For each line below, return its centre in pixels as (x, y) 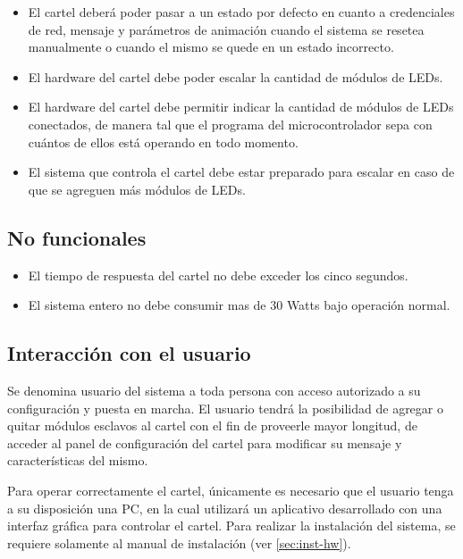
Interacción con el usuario (129, 353)
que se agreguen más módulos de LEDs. (137, 189)
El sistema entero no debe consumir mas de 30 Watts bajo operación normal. (239, 305)
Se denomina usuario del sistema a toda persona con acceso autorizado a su (214, 390)
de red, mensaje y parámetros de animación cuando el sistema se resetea (226, 29)
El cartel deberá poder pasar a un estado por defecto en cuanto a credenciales (241, 12)
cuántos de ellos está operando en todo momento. (163, 142)
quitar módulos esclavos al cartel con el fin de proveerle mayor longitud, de (212, 426)
